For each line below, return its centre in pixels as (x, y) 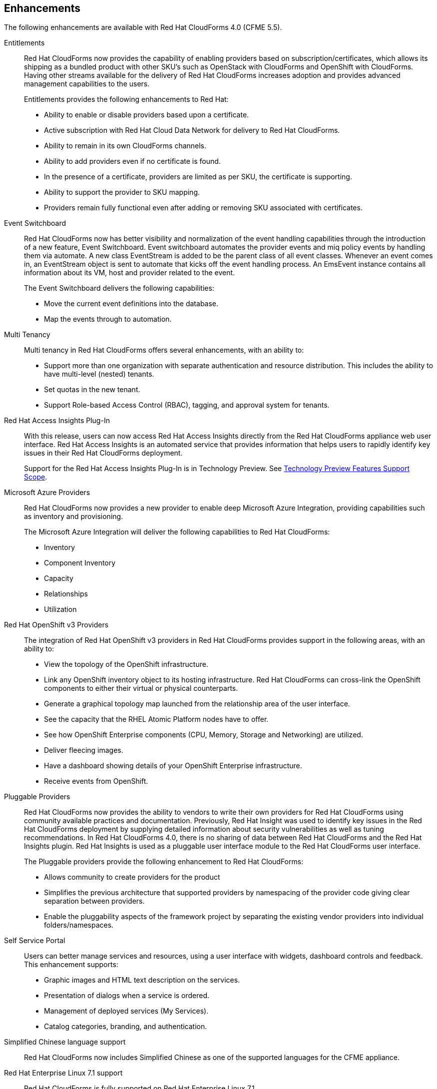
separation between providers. (94, 901)
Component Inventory (80, 563)
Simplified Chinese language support (65, 1042)
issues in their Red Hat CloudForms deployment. (103, 453)
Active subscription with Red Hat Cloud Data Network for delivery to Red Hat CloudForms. (192, 130)
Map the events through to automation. (108, 319)
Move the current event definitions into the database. (131, 304)
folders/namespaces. (79, 925)
